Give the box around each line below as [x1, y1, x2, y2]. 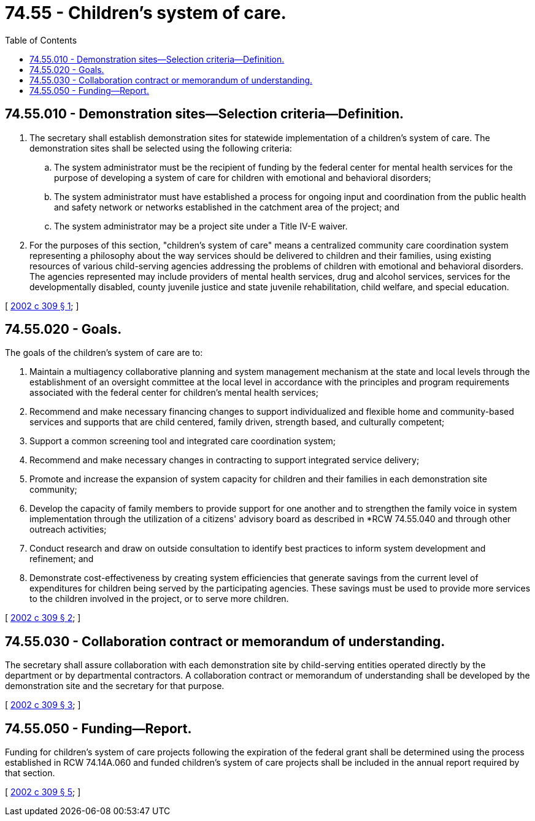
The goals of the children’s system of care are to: [5, 347, 203, 358]
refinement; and [29, 553, 94, 565]
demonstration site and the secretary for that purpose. [5, 680, 225, 692]
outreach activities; [29, 524, 107, 535]
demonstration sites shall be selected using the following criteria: [29, 142, 292, 153]
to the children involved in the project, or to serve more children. [29, 593, 289, 604]
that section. [5, 768, 55, 779]
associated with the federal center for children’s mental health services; [29, 387, 318, 398]
